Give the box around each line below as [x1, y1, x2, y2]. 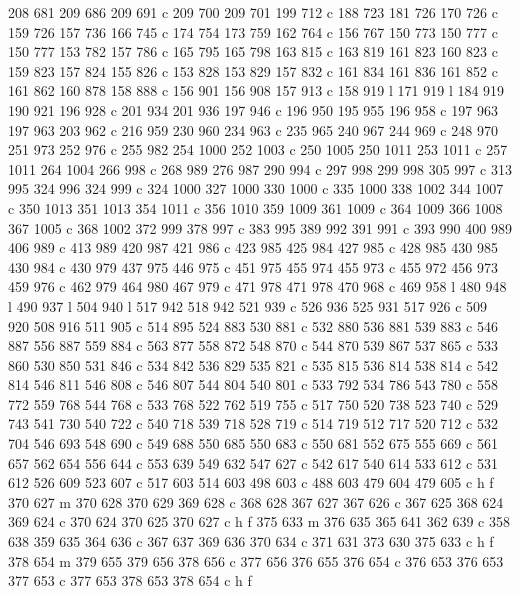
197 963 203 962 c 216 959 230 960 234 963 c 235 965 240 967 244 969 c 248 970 [8, 119, 498, 140]
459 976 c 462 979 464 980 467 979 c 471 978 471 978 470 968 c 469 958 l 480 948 [8, 276, 507, 297]
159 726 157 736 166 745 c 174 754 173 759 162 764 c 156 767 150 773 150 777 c [8, 21, 498, 42]
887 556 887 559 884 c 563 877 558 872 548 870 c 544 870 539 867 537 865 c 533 [8, 335, 498, 356]
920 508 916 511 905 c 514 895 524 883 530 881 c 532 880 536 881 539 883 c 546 [8, 315, 498, 336]
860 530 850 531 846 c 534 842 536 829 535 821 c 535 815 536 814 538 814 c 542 [8, 354, 498, 375]
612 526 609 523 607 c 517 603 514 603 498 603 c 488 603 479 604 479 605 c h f [8, 472, 494, 493]
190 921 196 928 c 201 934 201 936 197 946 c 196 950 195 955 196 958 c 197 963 [8, 99, 498, 120]
